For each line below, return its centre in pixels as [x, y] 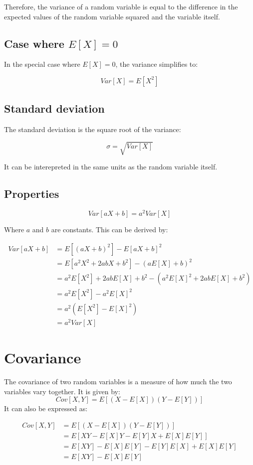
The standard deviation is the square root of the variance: [93, 129]
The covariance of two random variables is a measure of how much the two [118, 382]
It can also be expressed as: [46, 408]
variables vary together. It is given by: [62, 391]
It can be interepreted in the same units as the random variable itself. [111, 167]
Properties [32, 194]
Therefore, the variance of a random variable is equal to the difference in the [121, 6]
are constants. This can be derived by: [110, 230]
